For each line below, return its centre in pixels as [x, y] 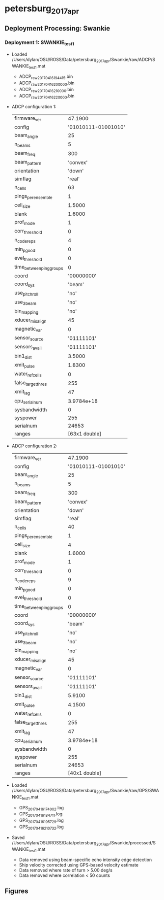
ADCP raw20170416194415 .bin [46, 77]
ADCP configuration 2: [34, 446]
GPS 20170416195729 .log [41, 821]
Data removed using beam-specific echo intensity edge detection [85, 860]
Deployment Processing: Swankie [57, 28]
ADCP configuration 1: [34, 106]
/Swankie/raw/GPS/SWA [134, 791]
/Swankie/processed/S [133, 842]
